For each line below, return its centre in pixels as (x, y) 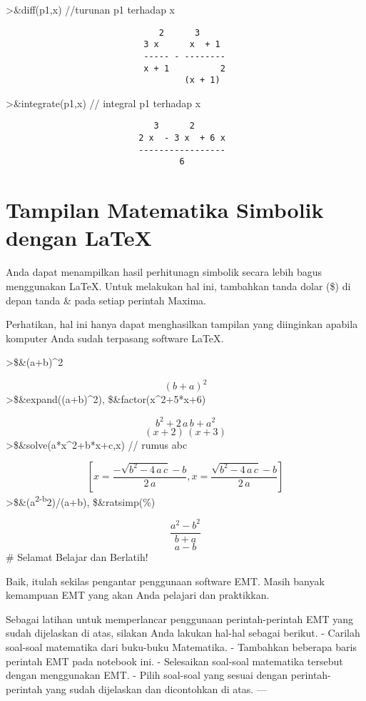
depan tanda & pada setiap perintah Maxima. (106, 300)
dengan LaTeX (79, 238)
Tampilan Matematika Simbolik (165, 210)
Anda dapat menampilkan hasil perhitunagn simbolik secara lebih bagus (164, 272)
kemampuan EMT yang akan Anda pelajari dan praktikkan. (138, 595)
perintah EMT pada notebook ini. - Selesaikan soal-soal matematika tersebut (174, 661)
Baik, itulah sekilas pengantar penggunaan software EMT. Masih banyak (165, 581)
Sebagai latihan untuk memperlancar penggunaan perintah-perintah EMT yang (179, 618)
